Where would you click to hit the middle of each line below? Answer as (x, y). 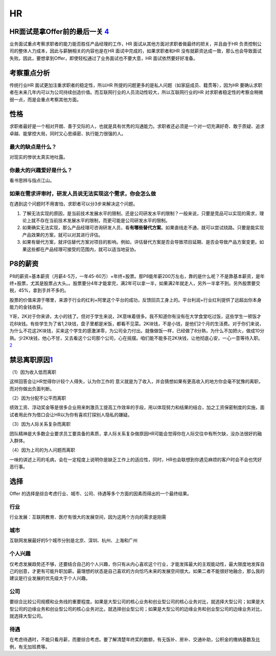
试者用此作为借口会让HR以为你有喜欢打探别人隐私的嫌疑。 (71, 414)
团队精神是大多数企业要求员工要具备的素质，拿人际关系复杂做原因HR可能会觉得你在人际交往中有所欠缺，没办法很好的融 (136, 433)
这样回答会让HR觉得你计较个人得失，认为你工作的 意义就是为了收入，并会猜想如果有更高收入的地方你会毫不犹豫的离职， (136, 382)
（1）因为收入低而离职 (33, 372)
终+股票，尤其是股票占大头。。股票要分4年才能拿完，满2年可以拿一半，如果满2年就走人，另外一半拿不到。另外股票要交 (135, 283)
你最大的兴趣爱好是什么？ (41, 170)
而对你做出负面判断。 (32, 389)
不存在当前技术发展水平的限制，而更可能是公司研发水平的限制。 (103, 221)
